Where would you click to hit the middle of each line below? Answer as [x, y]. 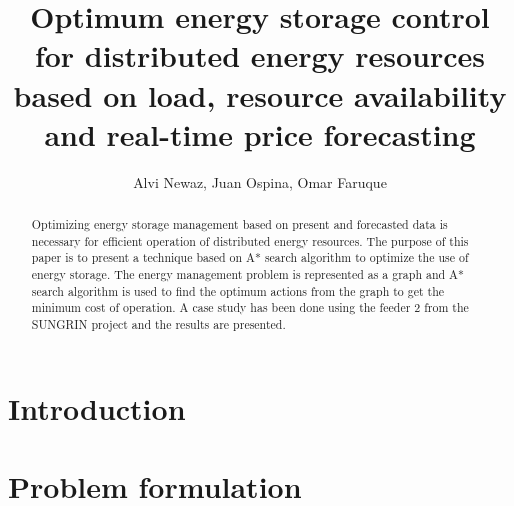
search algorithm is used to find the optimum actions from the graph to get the [238, 290]
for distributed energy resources [260, 55]
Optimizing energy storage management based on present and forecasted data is [239, 224]
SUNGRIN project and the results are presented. [158, 324]
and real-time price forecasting [260, 133]
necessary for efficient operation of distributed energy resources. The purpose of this [250, 240]
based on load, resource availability [260, 94]
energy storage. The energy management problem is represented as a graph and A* [247, 274]
